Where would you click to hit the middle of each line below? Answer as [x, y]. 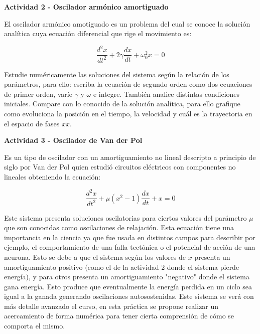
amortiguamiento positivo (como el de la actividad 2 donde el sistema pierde [122, 267]
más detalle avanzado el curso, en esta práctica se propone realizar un [111, 306]
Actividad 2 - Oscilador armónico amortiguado [86, 7]
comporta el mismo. [35, 326]
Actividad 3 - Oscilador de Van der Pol [73, 140]
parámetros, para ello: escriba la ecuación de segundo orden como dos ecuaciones [128, 84]
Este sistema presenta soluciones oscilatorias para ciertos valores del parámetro [125, 217]
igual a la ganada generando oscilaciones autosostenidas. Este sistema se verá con [129, 296]
